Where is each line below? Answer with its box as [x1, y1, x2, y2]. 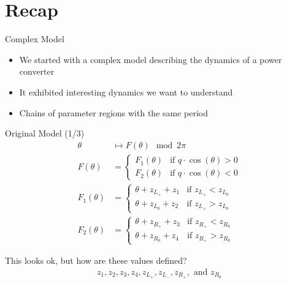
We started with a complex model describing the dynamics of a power [19, 53, 282, 65]
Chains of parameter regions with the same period [19, 106, 209, 119]
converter [19, 65, 55, 78]
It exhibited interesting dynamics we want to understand [19, 85, 233, 98]
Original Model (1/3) [5, 127, 85, 140]
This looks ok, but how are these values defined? [5, 254, 187, 267]
